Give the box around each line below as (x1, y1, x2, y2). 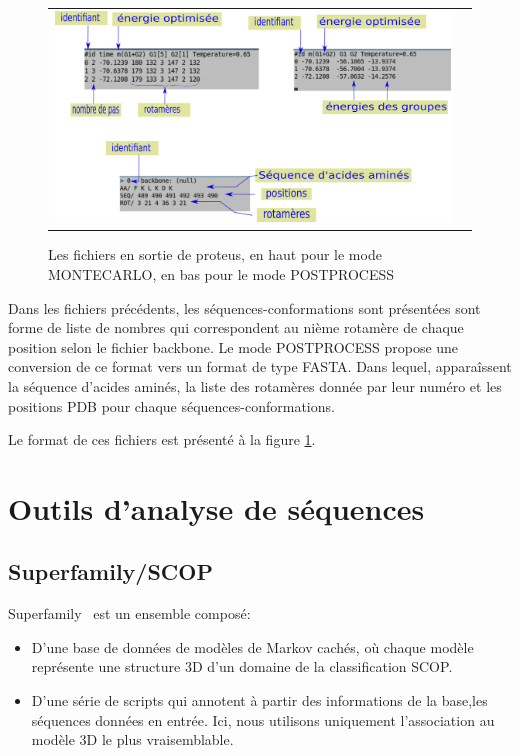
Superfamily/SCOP (8, 556, 213, 587)
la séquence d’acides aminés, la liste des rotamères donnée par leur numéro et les (8, 375, 502, 396)
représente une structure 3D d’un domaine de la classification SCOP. (31, 656, 453, 677)
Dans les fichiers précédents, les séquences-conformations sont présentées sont (8, 297, 481, 318)
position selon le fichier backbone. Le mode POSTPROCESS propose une (8, 336, 459, 357)
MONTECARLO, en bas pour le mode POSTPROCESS (48, 263, 395, 284)
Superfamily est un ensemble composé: (8, 603, 251, 624)
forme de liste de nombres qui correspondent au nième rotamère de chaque (8, 317, 464, 338)
